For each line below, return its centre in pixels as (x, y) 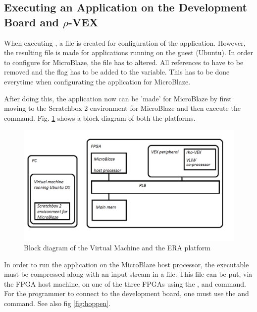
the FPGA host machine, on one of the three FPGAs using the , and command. (125, 283)
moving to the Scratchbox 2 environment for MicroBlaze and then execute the (122, 108)
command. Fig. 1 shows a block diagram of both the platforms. (100, 117)
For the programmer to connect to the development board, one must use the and (127, 293)
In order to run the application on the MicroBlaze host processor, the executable (127, 264)
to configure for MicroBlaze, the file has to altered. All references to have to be (124, 62)
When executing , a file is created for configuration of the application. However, (125, 42)
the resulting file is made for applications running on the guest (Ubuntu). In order (129, 52)
